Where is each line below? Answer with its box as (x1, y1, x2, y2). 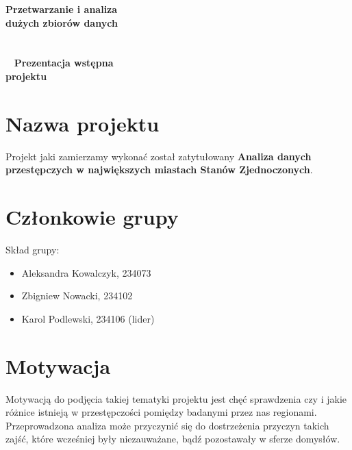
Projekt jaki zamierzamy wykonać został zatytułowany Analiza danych (5, 149, 312, 163)
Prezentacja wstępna (14, 55, 114, 70)
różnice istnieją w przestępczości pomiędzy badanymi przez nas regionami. (5, 405, 317, 419)
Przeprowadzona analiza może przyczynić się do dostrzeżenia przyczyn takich (5, 418, 329, 432)
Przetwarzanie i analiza (5, 2, 118, 16)
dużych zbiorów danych (5, 15, 118, 29)
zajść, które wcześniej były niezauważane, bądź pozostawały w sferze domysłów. (5, 432, 340, 446)
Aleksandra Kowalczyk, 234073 (21, 265, 151, 279)
